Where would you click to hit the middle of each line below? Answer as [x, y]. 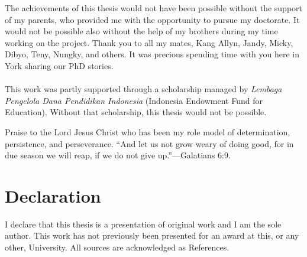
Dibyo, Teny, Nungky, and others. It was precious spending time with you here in [152, 54]
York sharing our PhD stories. [59, 65]
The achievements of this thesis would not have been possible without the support [154, 8]
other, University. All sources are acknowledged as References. [117, 247]
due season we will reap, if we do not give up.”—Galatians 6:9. [118, 155]
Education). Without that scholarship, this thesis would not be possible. [136, 112]
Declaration [53, 195]
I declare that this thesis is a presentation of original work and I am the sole [143, 224]
